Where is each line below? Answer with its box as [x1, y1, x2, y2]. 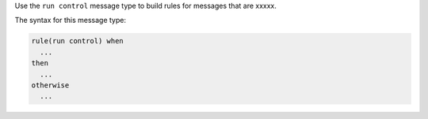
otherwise [31, 80, 70, 90]
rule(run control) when [31, 36, 124, 46]
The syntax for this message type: [14, 16, 127, 25]
